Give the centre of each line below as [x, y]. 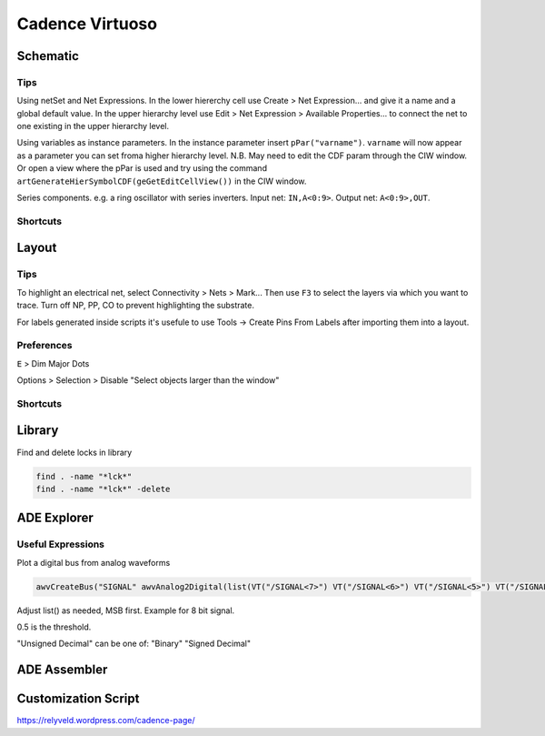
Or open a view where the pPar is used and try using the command [142, 168]
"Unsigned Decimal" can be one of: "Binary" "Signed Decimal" [134, 644]
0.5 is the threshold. [54, 627]
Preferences [45, 346]
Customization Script [78, 699]
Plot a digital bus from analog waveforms [94, 562]
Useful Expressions [60, 544]
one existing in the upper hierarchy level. [93, 126]
